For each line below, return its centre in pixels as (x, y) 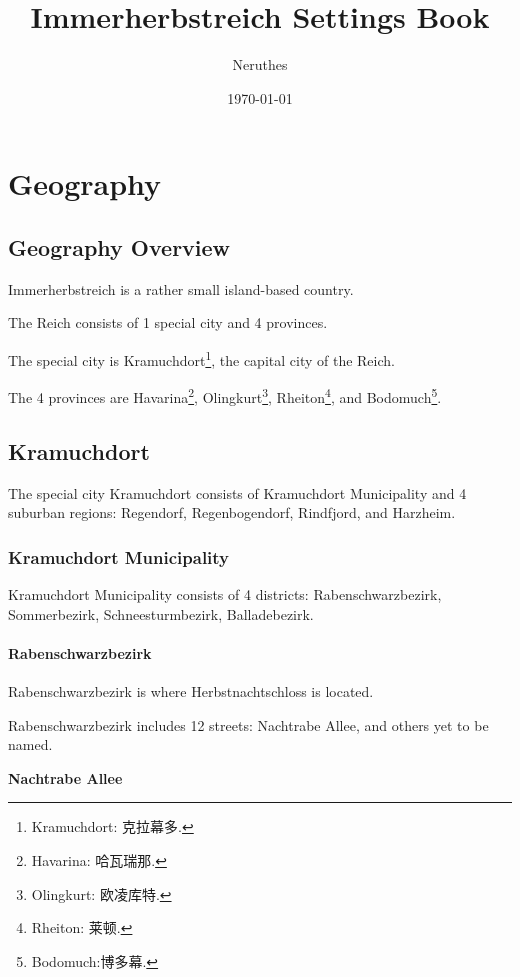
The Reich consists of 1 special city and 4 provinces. (168, 322)
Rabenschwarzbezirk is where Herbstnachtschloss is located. (191, 690)
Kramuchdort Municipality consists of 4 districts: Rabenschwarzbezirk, (225, 594)
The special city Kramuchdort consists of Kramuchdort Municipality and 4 (237, 492)
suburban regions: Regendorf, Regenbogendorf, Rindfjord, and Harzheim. (232, 512)
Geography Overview (119, 246)
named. (30, 744)
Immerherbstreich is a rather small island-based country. (181, 288)
